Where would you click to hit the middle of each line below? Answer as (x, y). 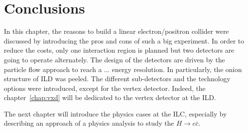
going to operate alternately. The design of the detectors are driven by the (115, 59)
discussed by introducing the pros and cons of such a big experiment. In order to (124, 40)
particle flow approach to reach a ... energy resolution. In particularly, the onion (123, 69)
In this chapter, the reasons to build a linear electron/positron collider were (116, 31)
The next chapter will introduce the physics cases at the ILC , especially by (115, 113)
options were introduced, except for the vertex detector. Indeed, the (105, 88)
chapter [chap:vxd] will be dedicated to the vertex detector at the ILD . (110, 97)
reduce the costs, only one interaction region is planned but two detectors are (119, 50)
